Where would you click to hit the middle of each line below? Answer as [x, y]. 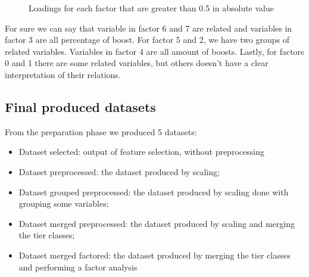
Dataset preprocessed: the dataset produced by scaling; [119, 171]
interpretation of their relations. [63, 74]
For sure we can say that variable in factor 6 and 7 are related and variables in [149, 28]
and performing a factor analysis [78, 267]
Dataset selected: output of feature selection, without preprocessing [141, 152]
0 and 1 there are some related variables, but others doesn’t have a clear [137, 63]
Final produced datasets [80, 106]
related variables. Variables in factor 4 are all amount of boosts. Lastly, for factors [154, 51]
